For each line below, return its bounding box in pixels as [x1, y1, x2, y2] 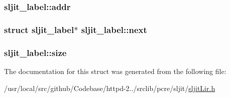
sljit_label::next [81, 23, 147, 35]
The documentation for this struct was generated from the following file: [4, 65, 226, 76]
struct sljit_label [4, 23, 74, 35]
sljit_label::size [4, 46, 67, 58]
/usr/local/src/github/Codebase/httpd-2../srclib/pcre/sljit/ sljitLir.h [4, 82, 215, 93]
